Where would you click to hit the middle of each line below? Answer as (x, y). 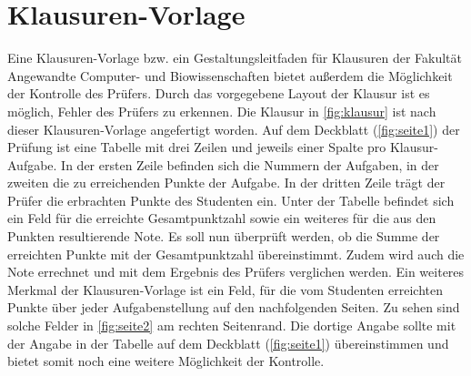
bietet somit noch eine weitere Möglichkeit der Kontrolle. (166, 361)
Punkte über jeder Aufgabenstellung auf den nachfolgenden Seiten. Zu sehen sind (234, 307)
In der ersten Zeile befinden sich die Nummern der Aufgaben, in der (250, 164)
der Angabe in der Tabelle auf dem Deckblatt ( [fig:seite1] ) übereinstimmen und (228, 343)
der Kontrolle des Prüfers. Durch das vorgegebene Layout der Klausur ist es (219, 93)
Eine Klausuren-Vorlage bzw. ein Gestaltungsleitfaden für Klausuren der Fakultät (235, 58)
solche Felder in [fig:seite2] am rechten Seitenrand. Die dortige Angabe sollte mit (232, 325)
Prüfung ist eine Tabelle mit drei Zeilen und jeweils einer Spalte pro (197, 147)
